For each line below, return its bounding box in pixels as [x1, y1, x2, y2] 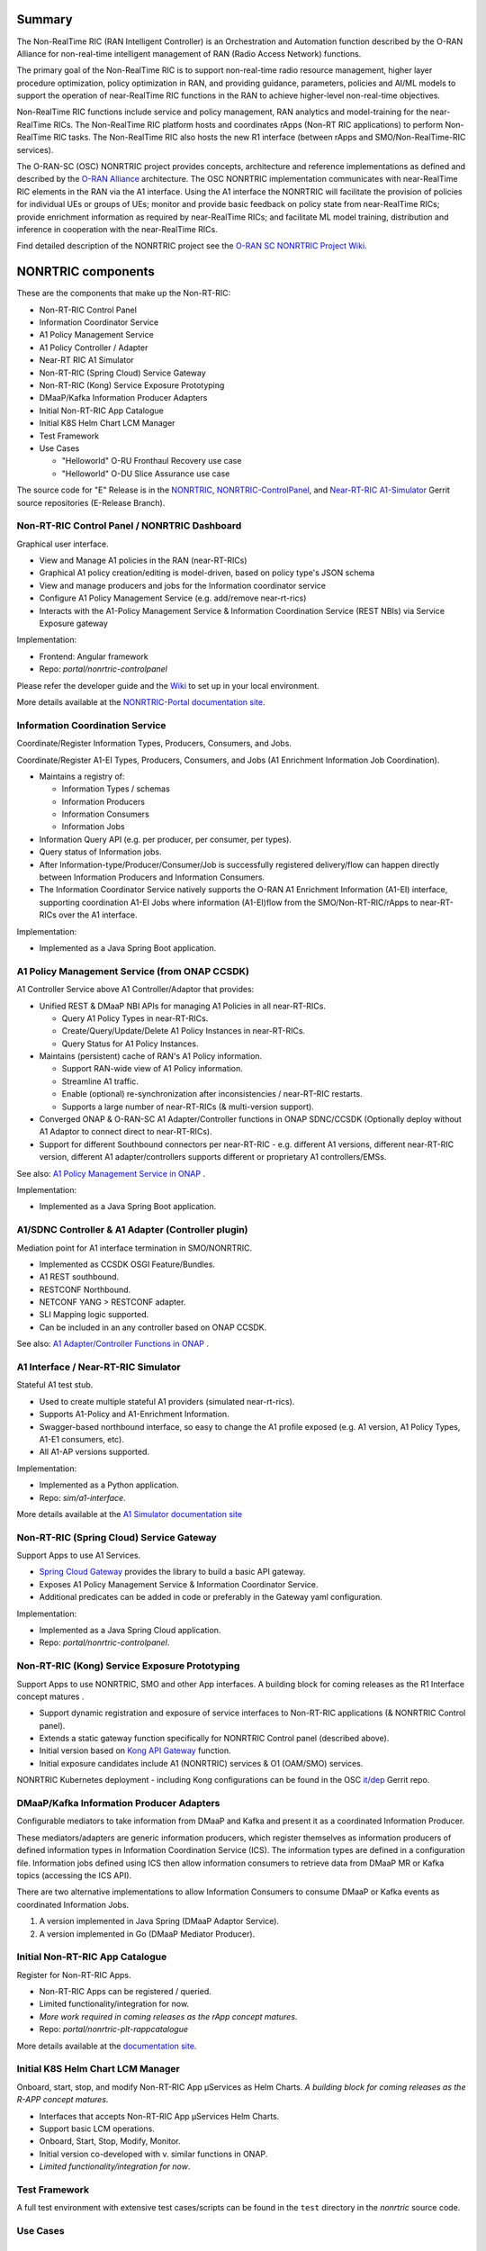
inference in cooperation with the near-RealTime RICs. [16, 223, 218, 234]
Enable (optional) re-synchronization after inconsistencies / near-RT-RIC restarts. [61, 1089, 364, 1099]
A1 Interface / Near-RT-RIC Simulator [16, 1361, 181, 1373]
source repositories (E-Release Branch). [16, 497, 166, 508]
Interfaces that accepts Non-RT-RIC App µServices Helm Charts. [39, 2111, 280, 2121]
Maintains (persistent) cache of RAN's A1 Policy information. [39, 1051, 263, 1062]
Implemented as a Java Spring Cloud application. [39, 1624, 221, 1635]
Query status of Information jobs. [39, 846, 162, 857]
